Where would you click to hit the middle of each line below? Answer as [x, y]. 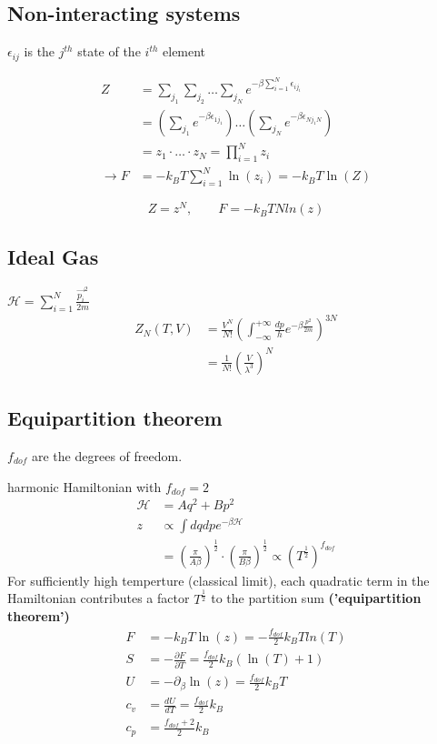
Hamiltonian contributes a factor [99, 598]
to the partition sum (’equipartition [316, 598]
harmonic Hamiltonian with [84, 486]
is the [40, 51]
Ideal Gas [53, 256]
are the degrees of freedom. [107, 455]
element [184, 51]
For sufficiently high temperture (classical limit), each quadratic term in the [218, 580]
